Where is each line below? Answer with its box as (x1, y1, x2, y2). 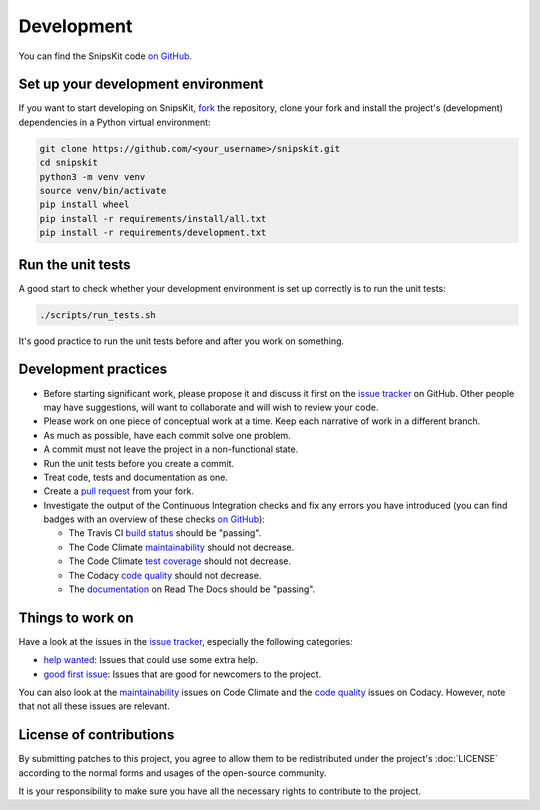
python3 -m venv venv (39, 171, 146, 182)
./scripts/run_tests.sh (39, 309, 157, 320)
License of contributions (18, 726, 175, 744)
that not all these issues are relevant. (18, 700, 170, 712)
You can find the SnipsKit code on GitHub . (18, 50, 193, 62)
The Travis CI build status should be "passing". (68, 527, 262, 539)
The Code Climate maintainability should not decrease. (68, 541, 295, 553)
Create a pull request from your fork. (43, 485, 195, 497)
